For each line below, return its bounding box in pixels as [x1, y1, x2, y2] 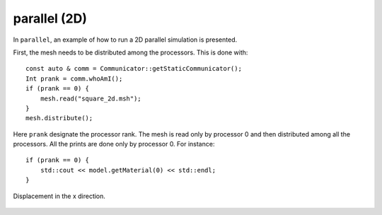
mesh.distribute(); [25, 114, 93, 122]
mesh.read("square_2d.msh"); [40, 94, 141, 103]
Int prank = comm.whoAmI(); [25, 74, 123, 83]
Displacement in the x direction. [13, 192, 106, 200]
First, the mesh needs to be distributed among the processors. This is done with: [13, 48, 248, 57]
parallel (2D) [13, 11, 88, 26]
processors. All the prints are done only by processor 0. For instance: [13, 140, 215, 149]
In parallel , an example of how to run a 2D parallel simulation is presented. [13, 35, 238, 44]
